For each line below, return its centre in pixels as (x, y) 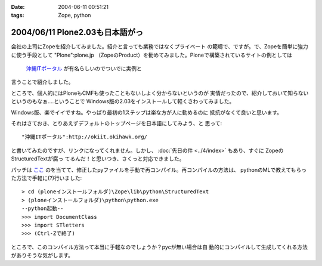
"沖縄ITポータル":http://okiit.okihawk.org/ (84, 137)
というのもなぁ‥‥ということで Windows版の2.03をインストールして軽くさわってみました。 (123, 101)
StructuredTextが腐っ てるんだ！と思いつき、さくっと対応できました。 (98, 159)
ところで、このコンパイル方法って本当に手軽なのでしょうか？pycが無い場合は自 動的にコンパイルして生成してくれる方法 (160, 247)
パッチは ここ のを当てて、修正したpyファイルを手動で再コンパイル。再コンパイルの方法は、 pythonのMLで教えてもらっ (159, 169)
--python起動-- (43, 208)
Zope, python (75, 16)
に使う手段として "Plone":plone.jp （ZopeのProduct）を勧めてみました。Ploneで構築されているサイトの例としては (152, 55)
